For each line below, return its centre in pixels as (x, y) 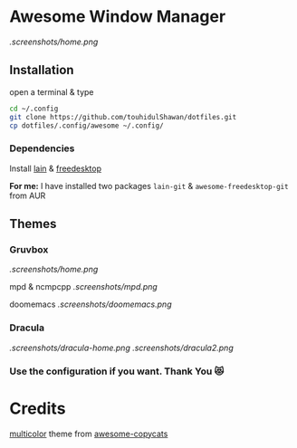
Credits (38, 408)
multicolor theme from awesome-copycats (89, 434)
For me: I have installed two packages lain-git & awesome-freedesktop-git (149, 186)
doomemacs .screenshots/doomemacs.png (91, 304)
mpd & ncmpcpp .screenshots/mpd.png (84, 287)
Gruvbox (29, 249)
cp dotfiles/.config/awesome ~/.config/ (87, 125)
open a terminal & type (52, 91)
